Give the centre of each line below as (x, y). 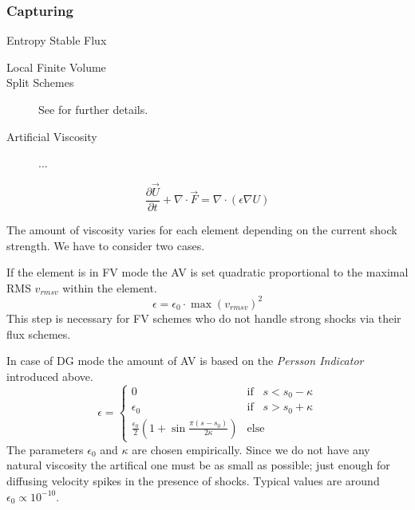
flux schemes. (39, 333)
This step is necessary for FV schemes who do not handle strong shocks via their (204, 318)
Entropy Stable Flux (57, 40)
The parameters (45, 449)
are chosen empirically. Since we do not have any (251, 449)
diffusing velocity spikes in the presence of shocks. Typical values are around (193, 480)
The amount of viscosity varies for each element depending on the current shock (202, 230)
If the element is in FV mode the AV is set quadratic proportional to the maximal (207, 272)
